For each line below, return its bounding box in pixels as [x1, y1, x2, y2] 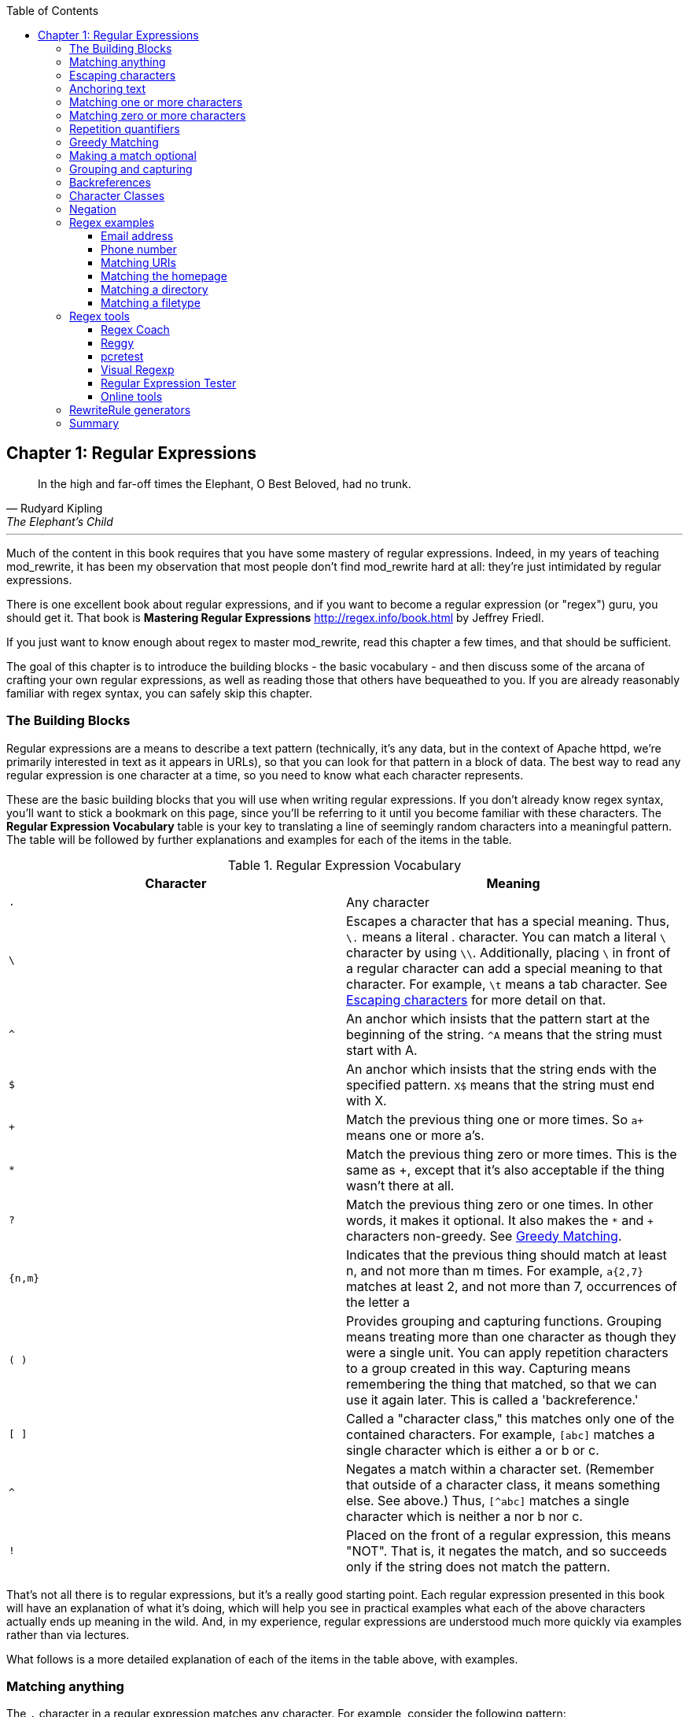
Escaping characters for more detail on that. [346, 991, 606, 1008]
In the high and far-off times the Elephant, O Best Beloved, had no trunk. [38, 476, 411, 490]
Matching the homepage [101, 269, 227, 283]
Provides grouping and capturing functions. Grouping [346, 1312, 661, 1329]
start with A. [346, 1042, 418, 1058]
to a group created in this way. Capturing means [346, 1360, 631, 1376]
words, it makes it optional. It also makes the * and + [346, 1212, 654, 1228]
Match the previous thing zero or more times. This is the [346, 1145, 677, 1162]
